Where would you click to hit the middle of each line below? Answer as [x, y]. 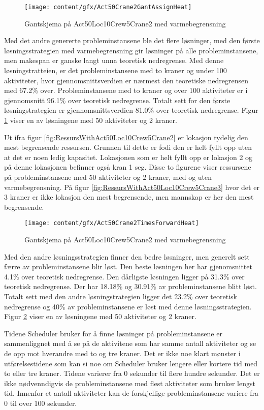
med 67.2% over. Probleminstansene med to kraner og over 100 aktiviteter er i [126, 90]
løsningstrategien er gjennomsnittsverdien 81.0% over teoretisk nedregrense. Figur [131, 110]
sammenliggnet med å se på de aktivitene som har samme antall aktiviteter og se [130, 343]
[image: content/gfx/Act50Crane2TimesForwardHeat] [112, 223]
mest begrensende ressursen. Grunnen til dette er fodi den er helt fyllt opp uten [128, 147]
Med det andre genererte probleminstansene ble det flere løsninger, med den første [132, 40]
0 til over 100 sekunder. [41, 403]
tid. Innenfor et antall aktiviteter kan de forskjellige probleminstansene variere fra [131, 393]
